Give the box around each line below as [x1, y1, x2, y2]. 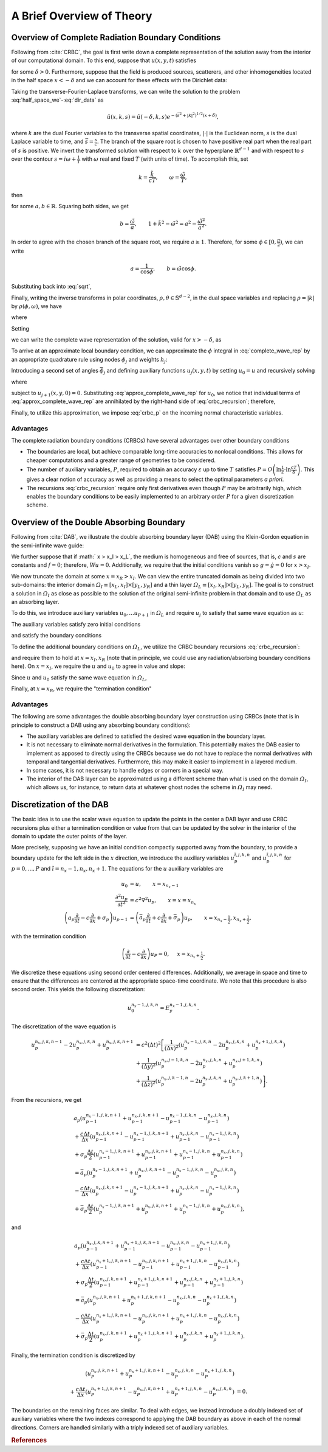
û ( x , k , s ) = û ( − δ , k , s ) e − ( [106, 113, 177, 121]
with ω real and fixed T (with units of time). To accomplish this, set [81, 155, 248, 163]
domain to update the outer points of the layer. [11, 833, 128, 840]
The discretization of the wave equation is [11, 1023, 117, 1030]
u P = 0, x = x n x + [150, 950, 200, 959]
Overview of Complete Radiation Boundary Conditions [11, 32, 221, 43]
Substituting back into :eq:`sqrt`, [11, 283, 92, 290]
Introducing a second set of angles [11, 367, 98, 374]
